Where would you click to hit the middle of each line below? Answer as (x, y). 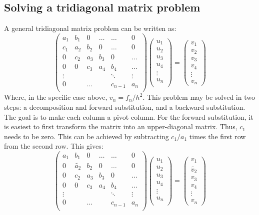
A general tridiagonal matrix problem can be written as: (90, 28)
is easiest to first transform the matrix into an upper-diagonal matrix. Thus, (121, 126)
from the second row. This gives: (54, 146)
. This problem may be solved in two (199, 97)
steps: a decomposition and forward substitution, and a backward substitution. (125, 107)
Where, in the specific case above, (56, 97)
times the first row (217, 136)
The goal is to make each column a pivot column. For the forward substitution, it (129, 116)
